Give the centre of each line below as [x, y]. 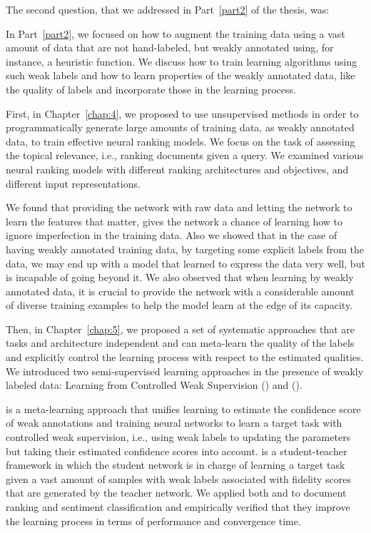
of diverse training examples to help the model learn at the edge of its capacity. [179, 305]
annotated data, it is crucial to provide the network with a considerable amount [180, 291]
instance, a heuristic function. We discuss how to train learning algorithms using [182, 61]
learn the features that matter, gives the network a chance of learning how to [174, 221]
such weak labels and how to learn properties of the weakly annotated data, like [181, 75]
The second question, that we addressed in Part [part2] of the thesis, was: [168, 9]
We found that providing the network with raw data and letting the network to [179, 207]
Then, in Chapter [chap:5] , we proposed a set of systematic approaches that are [180, 329]
